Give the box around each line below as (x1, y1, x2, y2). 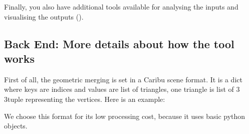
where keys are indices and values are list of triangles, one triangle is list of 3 (4, 84, 240, 94)
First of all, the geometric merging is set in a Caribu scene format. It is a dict (4, 74, 242, 84)
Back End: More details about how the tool (4, 36, 234, 51)
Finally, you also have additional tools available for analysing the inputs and (4, 2, 238, 12)
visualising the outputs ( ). (4, 11, 84, 22)
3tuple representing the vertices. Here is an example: (4, 93, 165, 104)
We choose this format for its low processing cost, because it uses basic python (4, 110, 245, 121)
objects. (4, 120, 28, 131)
